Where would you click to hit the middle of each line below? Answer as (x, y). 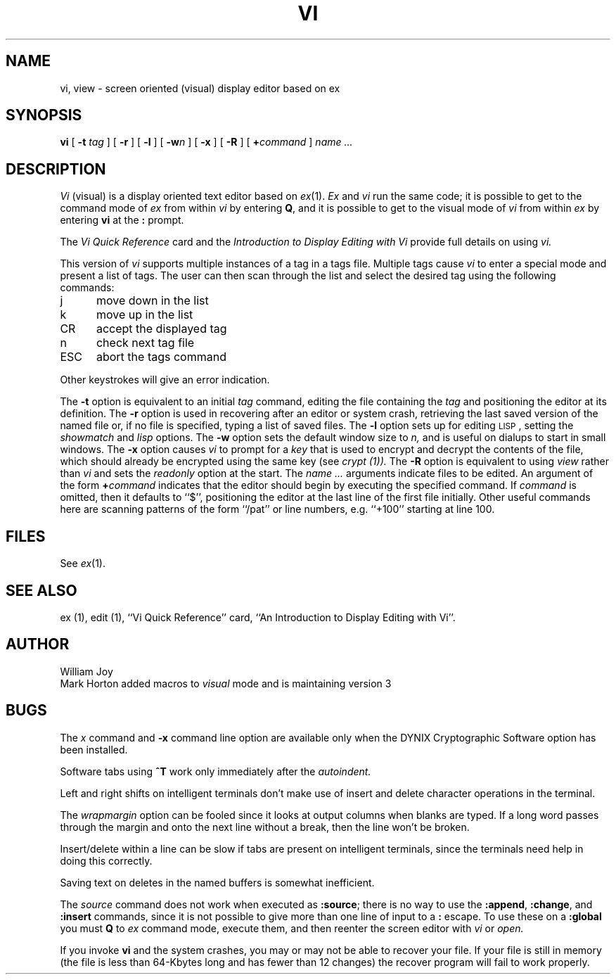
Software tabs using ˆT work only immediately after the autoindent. (216, 771)
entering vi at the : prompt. (122, 220)
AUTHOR (38, 644)
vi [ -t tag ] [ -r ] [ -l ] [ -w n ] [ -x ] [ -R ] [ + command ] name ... (206, 142)
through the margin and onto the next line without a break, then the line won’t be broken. (265, 827)
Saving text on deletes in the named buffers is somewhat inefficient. (217, 882)
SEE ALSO (41, 590)
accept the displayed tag (161, 329)
